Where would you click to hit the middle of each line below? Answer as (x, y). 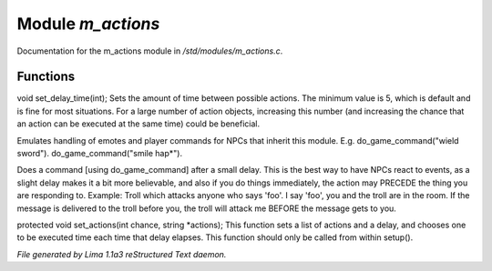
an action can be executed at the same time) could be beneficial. (138, 124)
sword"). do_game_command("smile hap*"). (99, 154)
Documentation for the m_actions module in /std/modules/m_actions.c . (150, 51)
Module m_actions (88, 24)
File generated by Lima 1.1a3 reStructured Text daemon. (122, 254)
